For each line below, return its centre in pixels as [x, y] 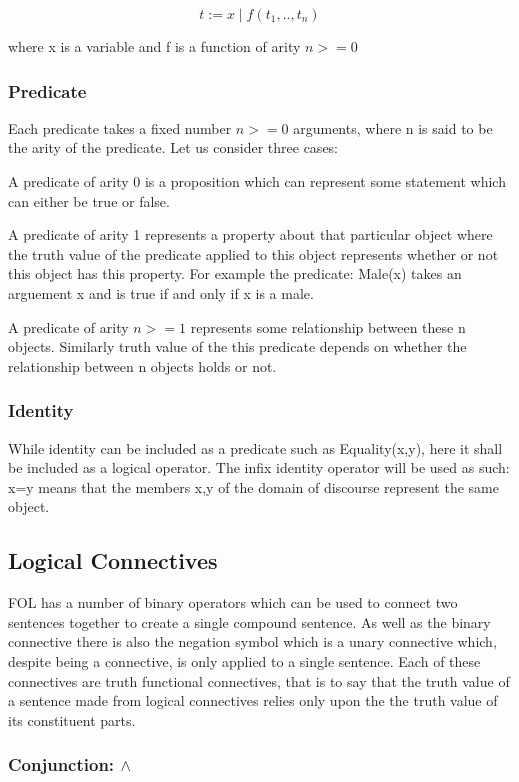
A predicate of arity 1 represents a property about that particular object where [250, 234]
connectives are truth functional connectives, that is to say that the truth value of [259, 680]
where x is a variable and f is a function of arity [154, 46]
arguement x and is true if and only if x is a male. [161, 292]
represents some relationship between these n [328, 326]
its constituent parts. [72, 719]
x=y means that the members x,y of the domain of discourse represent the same [253, 486]
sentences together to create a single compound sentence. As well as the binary [249, 621]
